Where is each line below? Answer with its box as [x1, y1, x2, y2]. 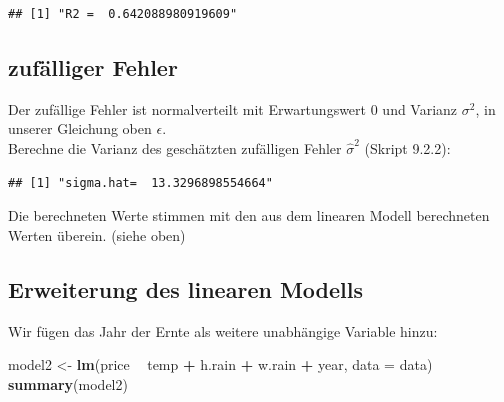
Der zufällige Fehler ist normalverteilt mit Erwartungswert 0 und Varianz [8, 98, 458, 119]
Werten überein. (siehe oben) [8, 224, 186, 245]
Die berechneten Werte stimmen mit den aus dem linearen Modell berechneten [8, 205, 490, 226]
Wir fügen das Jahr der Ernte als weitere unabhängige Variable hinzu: [8, 320, 438, 341]
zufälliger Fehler [8, 51, 178, 82]
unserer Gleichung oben [8, 118, 152, 139]
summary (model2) [8, 373, 128, 394]
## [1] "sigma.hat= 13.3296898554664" [8, 175, 273, 190]
